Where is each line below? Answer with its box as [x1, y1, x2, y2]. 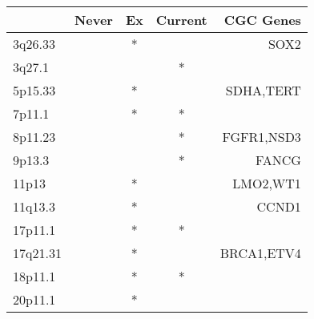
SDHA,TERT [225, 81, 301, 99]
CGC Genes [223, 10, 301, 29]
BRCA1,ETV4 [219, 244, 301, 262]
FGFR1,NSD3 [222, 127, 301, 146]
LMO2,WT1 [232, 174, 301, 192]
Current [155, 10, 207, 29]
